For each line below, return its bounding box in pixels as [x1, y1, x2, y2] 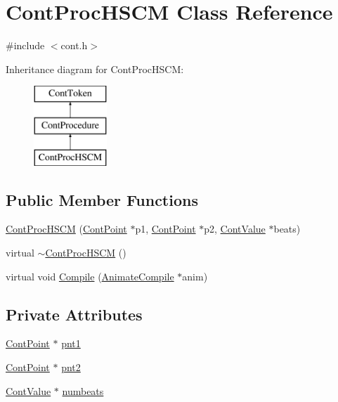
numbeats [62, 383, 104, 398]
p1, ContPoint [135, 221, 196, 236]
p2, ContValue [204, 221, 266, 236]
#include [6, 38, 45, 53]
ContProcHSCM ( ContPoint [6, 221, 127, 236]
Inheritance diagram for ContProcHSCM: [6, 61, 184, 76]
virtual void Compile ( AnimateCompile [6, 268, 174, 283]
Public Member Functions [6, 188, 198, 210]
